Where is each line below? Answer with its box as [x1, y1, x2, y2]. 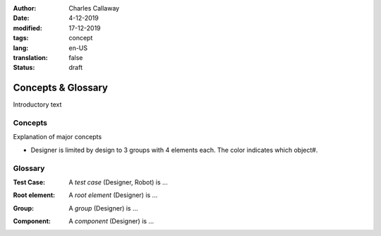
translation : [13, 53, 49, 61]
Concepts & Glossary [13, 82, 109, 94]
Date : [13, 14, 30, 23]
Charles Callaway [68, 4, 120, 12]
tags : [13, 34, 29, 42]
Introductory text [13, 100, 62, 109]
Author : [13, 4, 37, 12]
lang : [13, 43, 29, 52]
